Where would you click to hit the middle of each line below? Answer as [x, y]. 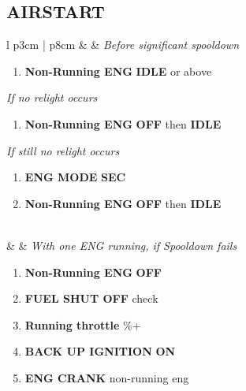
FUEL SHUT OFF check [91, 298]
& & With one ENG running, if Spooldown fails [122, 245]
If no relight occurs [52, 97]
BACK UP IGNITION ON [100, 351]
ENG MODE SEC [75, 177]
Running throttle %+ [83, 324]
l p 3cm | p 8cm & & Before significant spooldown [123, 45]
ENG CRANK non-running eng [107, 377]
